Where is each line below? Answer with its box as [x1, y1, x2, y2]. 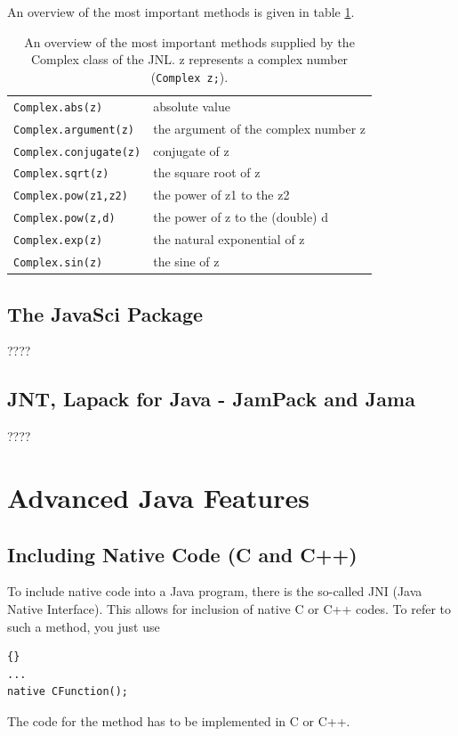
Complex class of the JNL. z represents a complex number [30, 50, 349, 69]
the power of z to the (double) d [153, 208, 328, 226]
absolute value [153, 96, 230, 115]
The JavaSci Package [7, 299, 204, 327]
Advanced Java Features [7, 478, 309, 515]
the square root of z [153, 163, 261, 182]
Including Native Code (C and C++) [7, 540, 358, 568]
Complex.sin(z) [13, 257, 103, 270]
